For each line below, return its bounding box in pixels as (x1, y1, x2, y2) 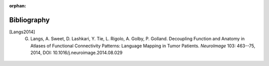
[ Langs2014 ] (9, 29, 35, 35)
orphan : (9, 3, 26, 8)
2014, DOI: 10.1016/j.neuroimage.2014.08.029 (30, 50, 123, 56)
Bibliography (9, 15, 50, 24)
